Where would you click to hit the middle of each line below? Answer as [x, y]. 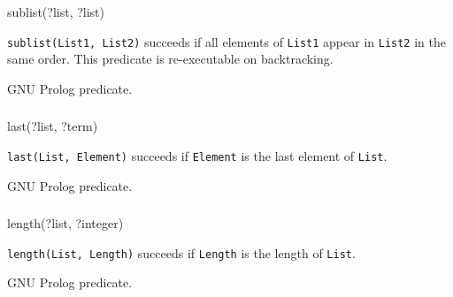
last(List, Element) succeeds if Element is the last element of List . [197, 155]
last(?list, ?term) [53, 126]
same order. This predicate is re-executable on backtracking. [170, 59]
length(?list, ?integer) [65, 223]
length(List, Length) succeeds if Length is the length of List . [181, 252]
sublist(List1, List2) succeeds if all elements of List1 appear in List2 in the [226, 41]
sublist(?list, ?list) [56, 11]
